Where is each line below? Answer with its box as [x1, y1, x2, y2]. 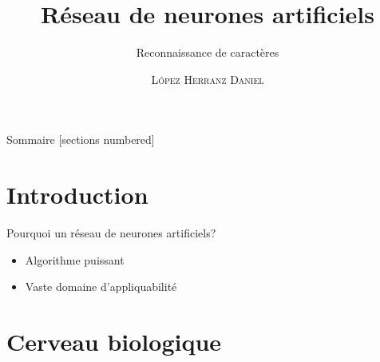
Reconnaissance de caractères [136, 44, 279, 61]
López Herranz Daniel [151, 70, 264, 87]
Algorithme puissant [25, 251, 125, 268]
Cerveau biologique [6, 325, 222, 357]
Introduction [6, 178, 148, 211]
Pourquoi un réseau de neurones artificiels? [6, 225, 216, 241]
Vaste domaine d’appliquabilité [25, 278, 177, 295]
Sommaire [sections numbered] [6, 131, 155, 148]
